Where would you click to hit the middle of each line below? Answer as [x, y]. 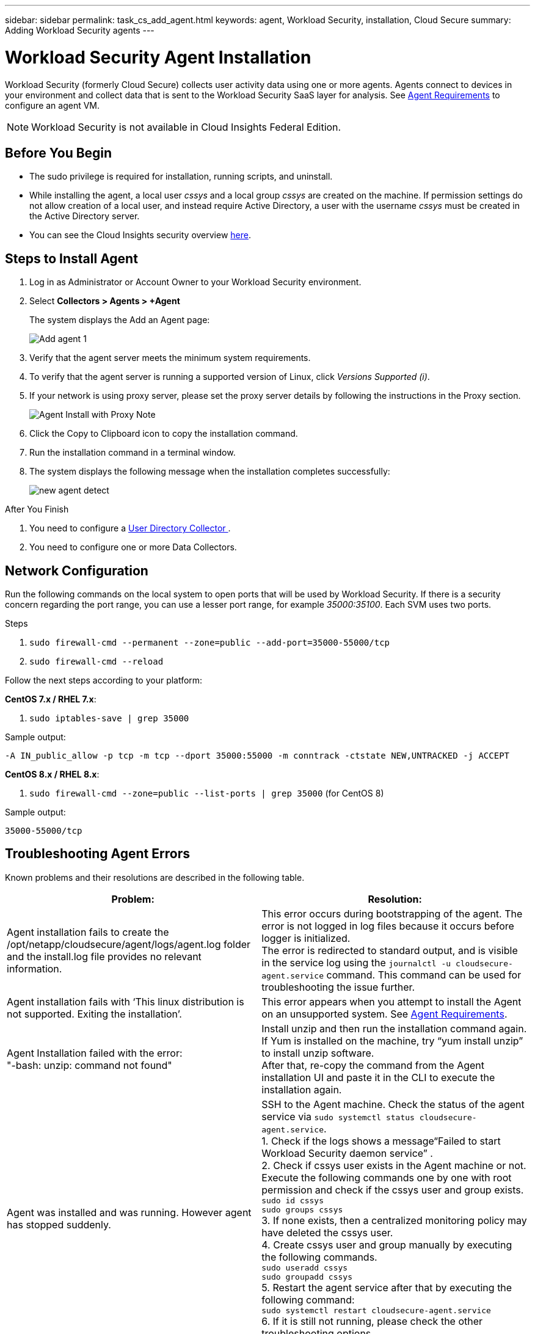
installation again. [302, 1089]
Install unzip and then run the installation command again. [394, 1028]
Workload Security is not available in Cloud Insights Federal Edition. [186, 127]
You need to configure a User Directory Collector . [130, 528]
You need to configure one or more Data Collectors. [133, 547]
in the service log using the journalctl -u [356, 962]
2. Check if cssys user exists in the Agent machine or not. [394, 1165]
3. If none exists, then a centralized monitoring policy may [394, 1220]
